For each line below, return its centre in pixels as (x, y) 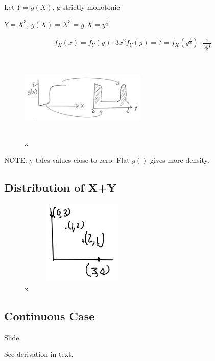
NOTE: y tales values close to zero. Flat (67, 160)
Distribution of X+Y (61, 187)
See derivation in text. (39, 354)
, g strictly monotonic (86, 7)
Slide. (13, 337)
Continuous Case (50, 315)
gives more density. (180, 160)
